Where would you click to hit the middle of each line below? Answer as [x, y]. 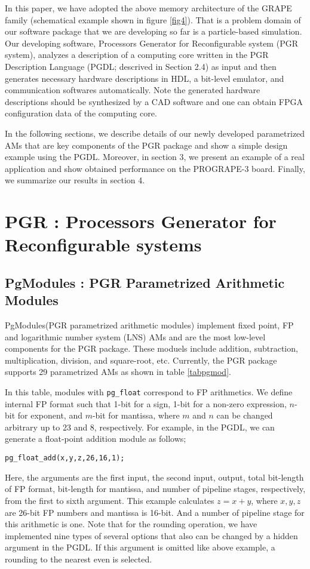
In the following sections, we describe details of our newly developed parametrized [155, 133]
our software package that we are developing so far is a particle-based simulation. [154, 31]
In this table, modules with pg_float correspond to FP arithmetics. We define [149, 392]
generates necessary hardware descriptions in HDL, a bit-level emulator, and [145, 78]
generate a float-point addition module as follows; [96, 439]
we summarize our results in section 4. [75, 180]
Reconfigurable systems [103, 244]
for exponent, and [50, 415]
